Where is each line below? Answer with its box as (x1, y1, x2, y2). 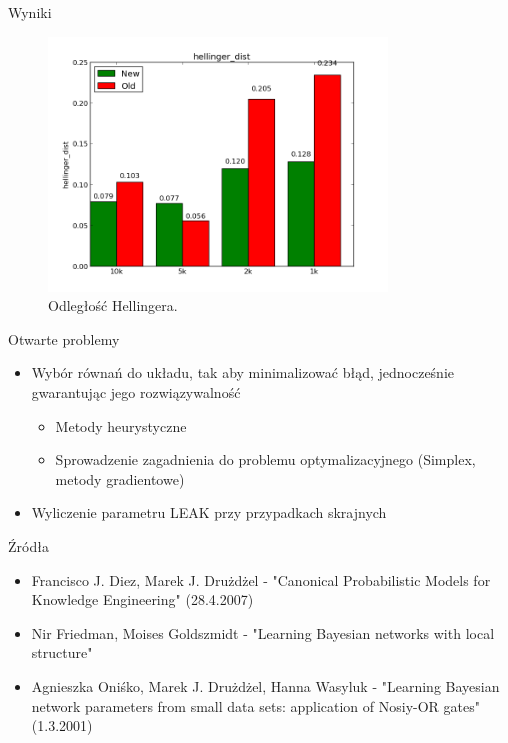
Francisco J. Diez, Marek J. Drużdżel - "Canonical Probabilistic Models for (31, 569, 491, 590)
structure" (31, 642, 93, 663)
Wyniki (8, 2, 52, 22)
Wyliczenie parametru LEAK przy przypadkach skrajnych (31, 502, 387, 523)
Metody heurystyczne (55, 415, 187, 436)
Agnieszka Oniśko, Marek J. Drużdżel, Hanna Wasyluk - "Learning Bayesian (31, 676, 500, 697)
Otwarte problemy (8, 328, 120, 349)
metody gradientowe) (55, 468, 185, 489)
